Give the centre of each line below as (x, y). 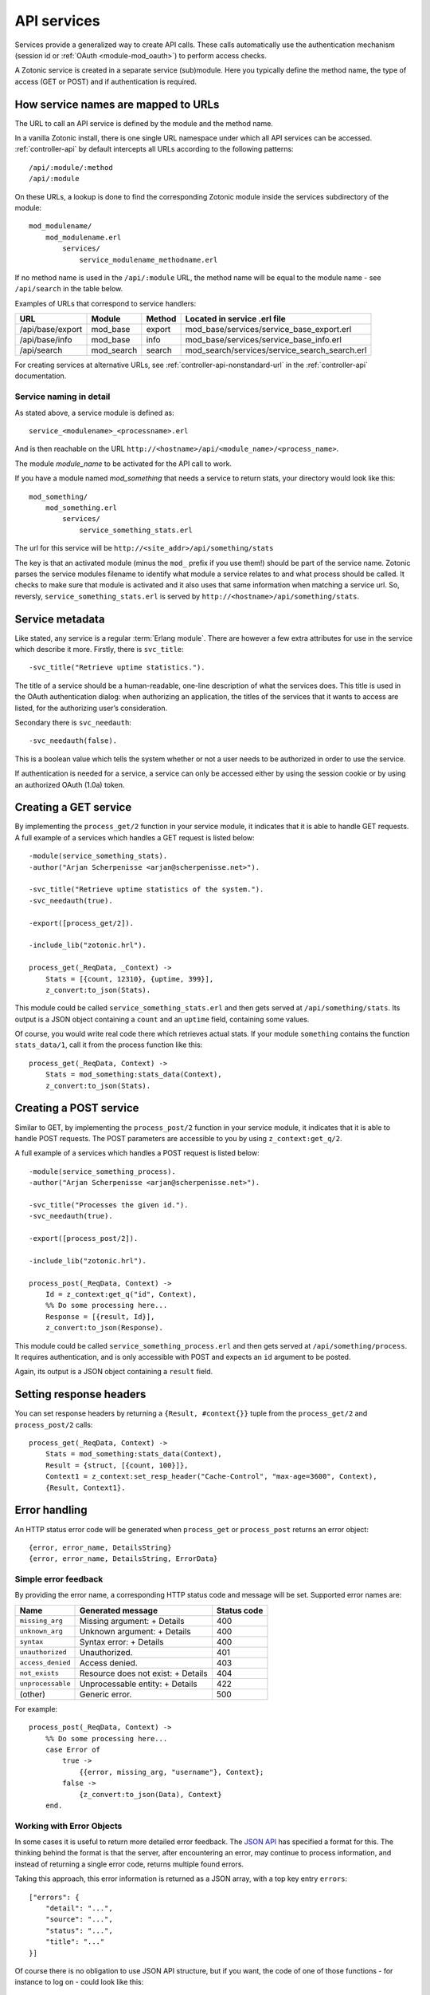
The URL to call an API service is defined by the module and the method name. (144, 123)
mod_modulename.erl (83, 237)
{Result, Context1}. (85, 1487)
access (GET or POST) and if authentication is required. (106, 81)
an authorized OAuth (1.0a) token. (70, 784)
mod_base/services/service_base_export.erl (268, 330)
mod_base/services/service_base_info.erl (264, 340)
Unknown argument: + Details (135, 1631)
